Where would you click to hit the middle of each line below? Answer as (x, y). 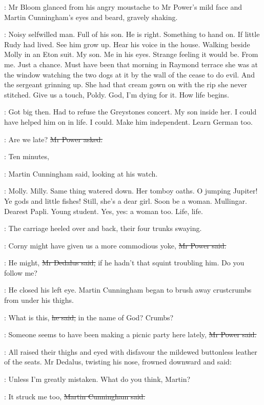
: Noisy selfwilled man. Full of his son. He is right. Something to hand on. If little (132, 34)
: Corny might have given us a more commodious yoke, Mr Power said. (115, 245)
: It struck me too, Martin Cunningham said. (75, 396)
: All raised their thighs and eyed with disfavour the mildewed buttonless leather (131, 351)
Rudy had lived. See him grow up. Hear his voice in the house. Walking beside (127, 44)
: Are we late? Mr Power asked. (54, 139)
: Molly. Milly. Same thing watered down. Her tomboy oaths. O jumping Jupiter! (131, 191)
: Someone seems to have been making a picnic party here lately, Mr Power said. (130, 334)
